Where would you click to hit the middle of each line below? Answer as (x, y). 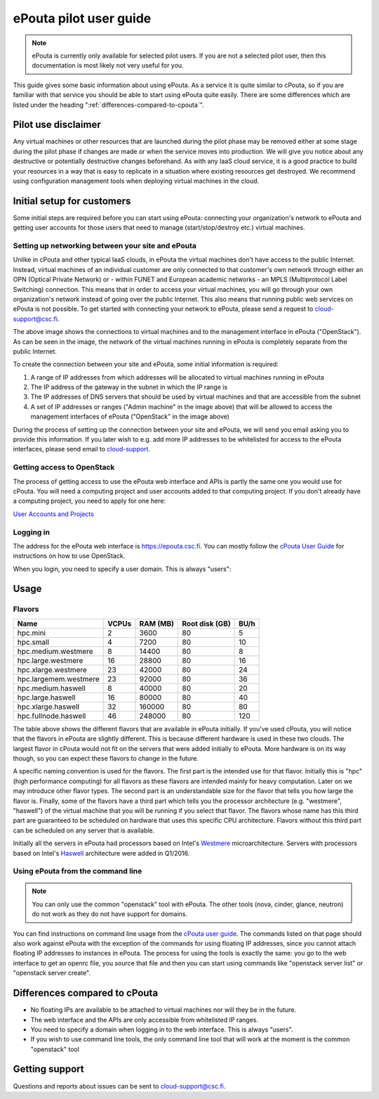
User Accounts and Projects (53, 514)
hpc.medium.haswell (51, 688)
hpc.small (33, 642)
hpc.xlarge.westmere (52, 669)
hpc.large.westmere (50, 660)
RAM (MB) (157, 624)
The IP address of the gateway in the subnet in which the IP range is (129, 387)
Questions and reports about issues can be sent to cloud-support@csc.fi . (119, 1086)
